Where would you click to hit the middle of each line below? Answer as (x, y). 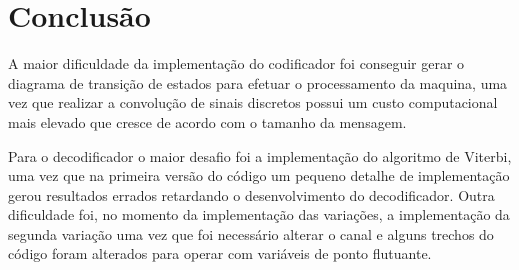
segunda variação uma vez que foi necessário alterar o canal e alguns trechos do (251, 233)
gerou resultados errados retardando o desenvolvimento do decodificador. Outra (251, 194)
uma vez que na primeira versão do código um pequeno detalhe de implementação (259, 175)
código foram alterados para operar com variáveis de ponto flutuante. (220, 253)
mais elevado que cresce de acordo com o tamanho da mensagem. (207, 121)
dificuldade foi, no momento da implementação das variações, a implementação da (259, 214)
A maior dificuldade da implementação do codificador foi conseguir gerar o (236, 63)
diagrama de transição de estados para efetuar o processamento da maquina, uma (258, 82)
